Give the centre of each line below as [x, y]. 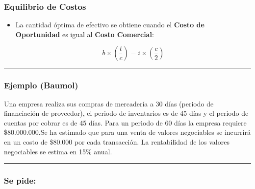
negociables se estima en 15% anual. [58, 151]
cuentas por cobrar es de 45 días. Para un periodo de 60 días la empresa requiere [125, 122]
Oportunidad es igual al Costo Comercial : [85, 34]
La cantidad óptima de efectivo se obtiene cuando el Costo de [110, 25]
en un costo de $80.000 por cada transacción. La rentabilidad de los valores [117, 142]
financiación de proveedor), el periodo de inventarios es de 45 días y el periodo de [126, 113]
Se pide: [20, 180]
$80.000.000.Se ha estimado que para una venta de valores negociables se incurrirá [127, 132]
